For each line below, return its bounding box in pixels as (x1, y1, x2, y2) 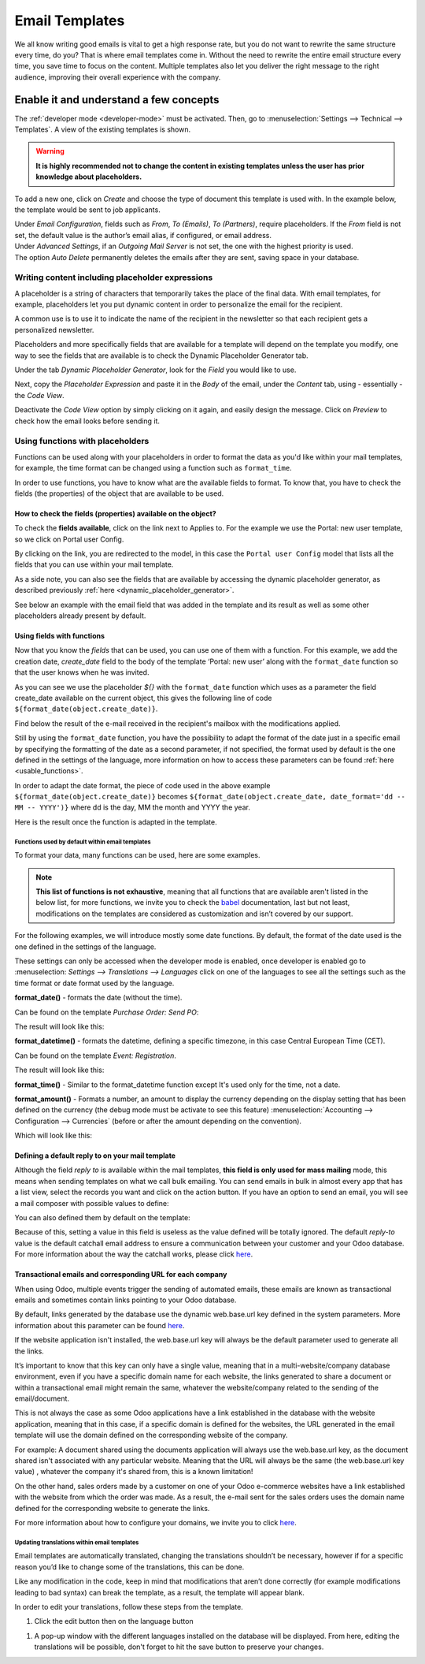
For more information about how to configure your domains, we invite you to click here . (14, 1518, 297, 1527)
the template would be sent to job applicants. (14, 205, 161, 214)
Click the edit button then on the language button (34, 1617, 194, 1626)
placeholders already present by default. (14, 611, 146, 620)
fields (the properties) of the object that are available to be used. (14, 489, 224, 498)
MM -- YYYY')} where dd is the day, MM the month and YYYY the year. (14, 802, 251, 812)
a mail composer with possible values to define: (14, 1198, 169, 1208)
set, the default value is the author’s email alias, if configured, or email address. (14, 230, 272, 240)
